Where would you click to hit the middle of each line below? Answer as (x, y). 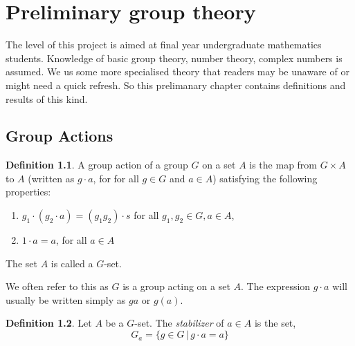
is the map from (283, 165)
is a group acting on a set (176, 286)
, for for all (116, 178)
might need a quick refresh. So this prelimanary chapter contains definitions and (176, 85)
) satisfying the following (265, 178)
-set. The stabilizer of (179, 323)
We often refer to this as (57, 286)
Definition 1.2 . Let (49, 323)
